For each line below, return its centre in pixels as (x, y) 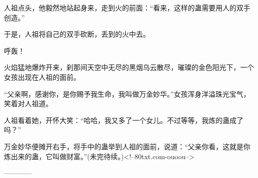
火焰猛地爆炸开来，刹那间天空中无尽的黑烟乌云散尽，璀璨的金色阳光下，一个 (129, 67)
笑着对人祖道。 (28, 103)
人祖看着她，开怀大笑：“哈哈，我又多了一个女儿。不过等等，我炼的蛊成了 (124, 120)
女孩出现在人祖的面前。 (42, 77)
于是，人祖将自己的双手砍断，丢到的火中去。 (77, 34)
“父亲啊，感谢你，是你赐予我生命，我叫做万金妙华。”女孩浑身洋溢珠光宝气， (127, 93)
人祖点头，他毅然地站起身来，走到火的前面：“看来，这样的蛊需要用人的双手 (127, 7)
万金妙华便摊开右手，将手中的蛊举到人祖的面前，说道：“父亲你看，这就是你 (127, 146)
